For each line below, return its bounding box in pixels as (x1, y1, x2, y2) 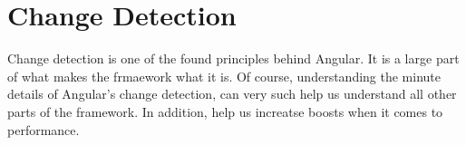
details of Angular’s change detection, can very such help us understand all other (7, 84, 457, 103)
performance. (7, 120, 80, 139)
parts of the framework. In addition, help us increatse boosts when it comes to (7, 101, 443, 121)
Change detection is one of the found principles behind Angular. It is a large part (7, 49, 460, 68)
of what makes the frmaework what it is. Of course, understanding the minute (7, 66, 442, 85)
